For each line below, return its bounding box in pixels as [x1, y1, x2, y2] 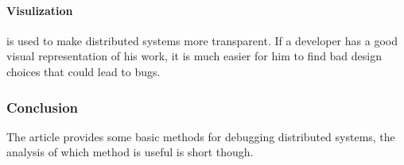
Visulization [6, 2, 73, 18]
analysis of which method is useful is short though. [6, 144, 254, 160]
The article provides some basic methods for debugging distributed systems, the [6, 128, 395, 144]
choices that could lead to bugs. [6, 63, 161, 79]
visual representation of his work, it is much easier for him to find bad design [6, 48, 382, 64]
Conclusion [6, 97, 78, 117]
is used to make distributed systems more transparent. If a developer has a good [6, 32, 398, 48]
